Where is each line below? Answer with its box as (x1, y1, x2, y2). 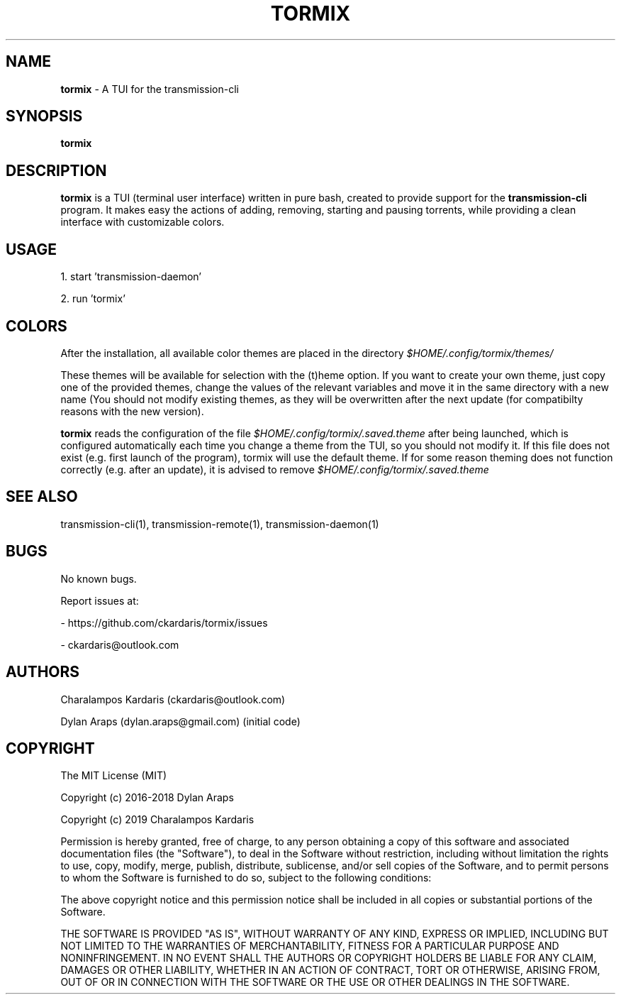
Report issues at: (60, 594, 139, 607)
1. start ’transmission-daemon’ (60, 270, 202, 283)
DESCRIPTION (6, 161, 107, 180)
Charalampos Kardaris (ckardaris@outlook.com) (60, 693, 286, 705)
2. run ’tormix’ (60, 292, 125, 305)
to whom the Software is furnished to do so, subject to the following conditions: (60, 872, 432, 884)
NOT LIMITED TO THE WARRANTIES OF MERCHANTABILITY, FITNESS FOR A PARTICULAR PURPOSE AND (60, 940, 559, 952)
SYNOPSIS (6, 107, 83, 126)
